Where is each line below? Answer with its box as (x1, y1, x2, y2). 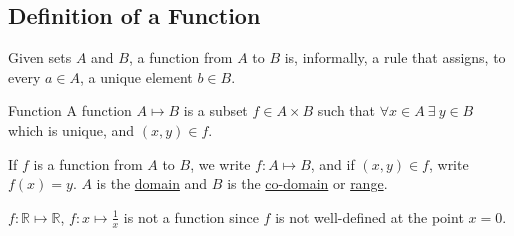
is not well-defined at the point (275, 206, 464, 227)
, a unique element (79, 66, 193, 87)
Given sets (8, 47, 72, 68)
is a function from (33, 153, 143, 174)
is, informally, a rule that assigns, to (284, 47, 506, 68)
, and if (310, 153, 355, 174)
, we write (190, 153, 251, 174)
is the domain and (96, 173, 208, 194)
